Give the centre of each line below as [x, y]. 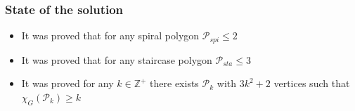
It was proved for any [67, 83]
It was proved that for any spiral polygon [110, 35]
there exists [174, 83]
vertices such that [312, 83]
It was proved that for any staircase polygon [117, 59]
